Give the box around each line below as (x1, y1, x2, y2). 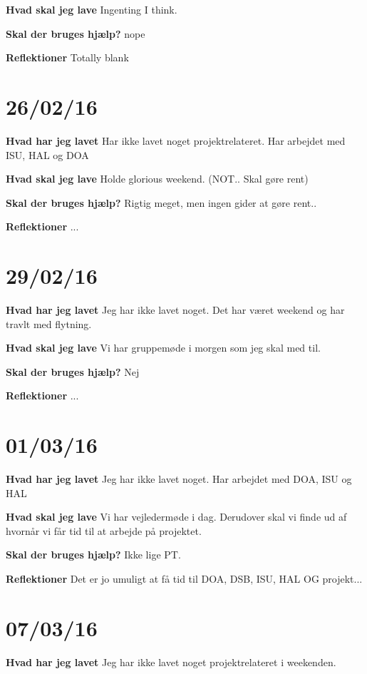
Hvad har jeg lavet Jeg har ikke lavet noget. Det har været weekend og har (6, 302, 345, 317)
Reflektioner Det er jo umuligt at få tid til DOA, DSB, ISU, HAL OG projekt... (6, 571, 363, 586)
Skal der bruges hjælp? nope (6, 26, 145, 41)
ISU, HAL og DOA (6, 147, 89, 162)
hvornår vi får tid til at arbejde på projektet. (6, 523, 202, 538)
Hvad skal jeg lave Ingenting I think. (6, 2, 177, 16)
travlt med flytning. (6, 316, 92, 331)
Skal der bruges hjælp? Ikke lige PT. (6, 547, 181, 562)
